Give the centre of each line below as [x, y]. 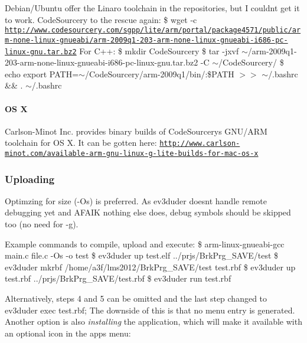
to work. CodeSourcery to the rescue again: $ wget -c [101, 19]
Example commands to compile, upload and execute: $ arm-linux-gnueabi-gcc [145, 244]
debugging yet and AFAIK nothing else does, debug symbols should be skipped [148, 212]
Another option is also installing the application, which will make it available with [153, 321]
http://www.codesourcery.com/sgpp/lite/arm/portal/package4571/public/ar [153, 30]
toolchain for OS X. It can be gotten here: [81, 143]
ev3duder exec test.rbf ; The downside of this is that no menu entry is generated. [150, 310]
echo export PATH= [42, 73]
